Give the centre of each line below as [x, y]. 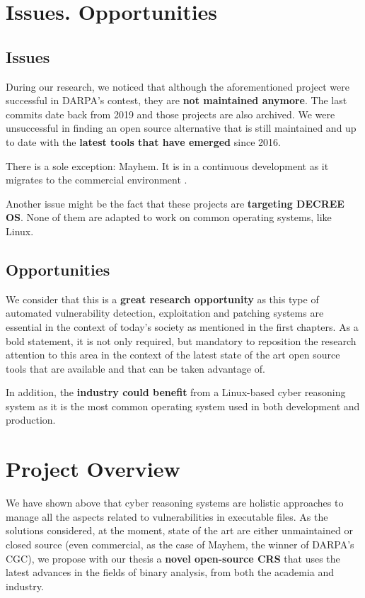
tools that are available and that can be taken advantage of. [135, 368]
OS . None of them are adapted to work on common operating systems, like [169, 217]
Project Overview [93, 469]
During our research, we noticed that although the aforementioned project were [178, 86]
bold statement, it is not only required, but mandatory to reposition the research [181, 340]
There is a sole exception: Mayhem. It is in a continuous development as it [167, 165]
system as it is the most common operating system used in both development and [183, 406]
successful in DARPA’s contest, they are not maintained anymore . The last [176, 100]
